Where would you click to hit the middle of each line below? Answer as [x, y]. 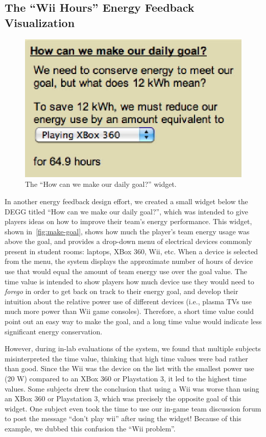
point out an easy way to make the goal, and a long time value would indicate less [133, 321]
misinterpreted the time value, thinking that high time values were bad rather [126, 358]
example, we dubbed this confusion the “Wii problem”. [90, 428]
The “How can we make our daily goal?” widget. [101, 184]
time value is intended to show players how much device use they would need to [129, 281]
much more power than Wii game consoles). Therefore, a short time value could [129, 311]
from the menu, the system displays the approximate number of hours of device [129, 261]
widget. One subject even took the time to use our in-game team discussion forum [133, 408]
